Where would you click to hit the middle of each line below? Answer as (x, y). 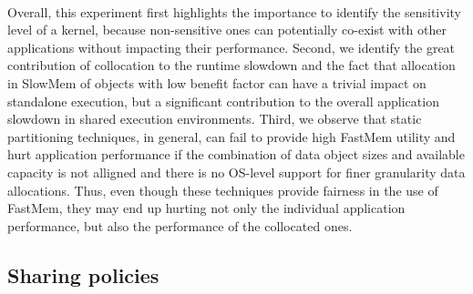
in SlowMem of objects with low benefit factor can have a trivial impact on (217, 82)
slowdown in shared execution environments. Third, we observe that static (215, 119)
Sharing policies (83, 274)
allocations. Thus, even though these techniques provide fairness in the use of (223, 190)
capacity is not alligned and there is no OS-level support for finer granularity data (236, 172)
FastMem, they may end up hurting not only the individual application (206, 208)
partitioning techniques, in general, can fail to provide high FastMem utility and (231, 136)
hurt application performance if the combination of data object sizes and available (236, 154)
